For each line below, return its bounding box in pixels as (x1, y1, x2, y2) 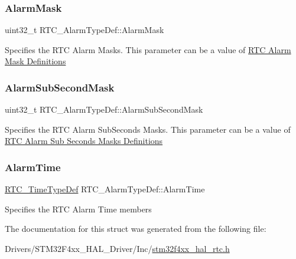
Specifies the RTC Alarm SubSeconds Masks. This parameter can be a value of (5, 123, 291, 135)
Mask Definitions (5, 55, 66, 67)
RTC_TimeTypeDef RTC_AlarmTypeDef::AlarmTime (5, 183, 205, 195)
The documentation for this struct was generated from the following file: (5, 222, 266, 235)
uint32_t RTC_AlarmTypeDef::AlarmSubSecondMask (5, 103, 203, 116)
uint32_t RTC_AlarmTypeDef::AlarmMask (5, 24, 164, 36)
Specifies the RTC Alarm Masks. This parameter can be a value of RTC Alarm (5, 43, 291, 55)
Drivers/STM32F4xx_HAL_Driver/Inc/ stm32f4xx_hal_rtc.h (5, 242, 230, 254)
